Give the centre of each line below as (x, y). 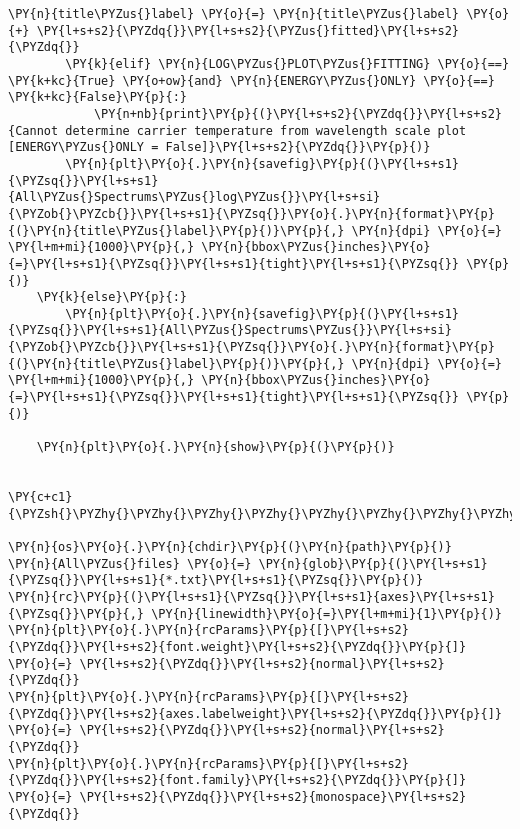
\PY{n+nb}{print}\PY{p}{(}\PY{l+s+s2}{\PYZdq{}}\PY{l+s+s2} (297, 113)
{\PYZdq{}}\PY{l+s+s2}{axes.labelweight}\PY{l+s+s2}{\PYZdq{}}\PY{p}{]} (255, 713)
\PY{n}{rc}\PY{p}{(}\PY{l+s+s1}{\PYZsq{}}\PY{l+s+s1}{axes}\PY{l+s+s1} (251, 596)
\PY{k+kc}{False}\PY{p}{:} (97, 97)
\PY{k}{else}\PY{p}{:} (111, 297)
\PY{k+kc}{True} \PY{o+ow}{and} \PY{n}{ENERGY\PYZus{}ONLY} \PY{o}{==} (251, 80)
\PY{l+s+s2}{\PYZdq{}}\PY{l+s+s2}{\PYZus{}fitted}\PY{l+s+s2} (248, 30)
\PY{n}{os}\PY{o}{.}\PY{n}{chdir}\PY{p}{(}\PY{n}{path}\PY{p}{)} (230, 547)
